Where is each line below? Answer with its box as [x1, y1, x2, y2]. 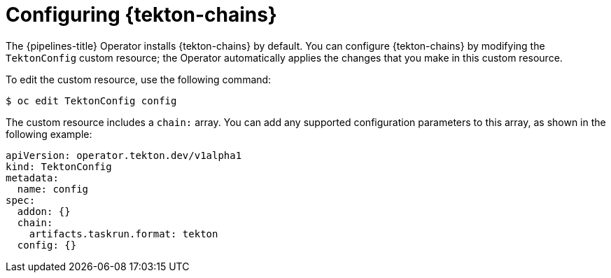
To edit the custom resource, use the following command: [6, 73, 272, 85]
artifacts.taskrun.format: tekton [29, 228, 218, 239]
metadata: [6, 172, 59, 183]
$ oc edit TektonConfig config [6, 95, 177, 106]
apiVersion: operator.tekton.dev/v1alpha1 [6, 149, 242, 161]
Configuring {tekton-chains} [6, 3, 277, 27]
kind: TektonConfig [6, 160, 112, 172]
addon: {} [17, 205, 71, 217]
